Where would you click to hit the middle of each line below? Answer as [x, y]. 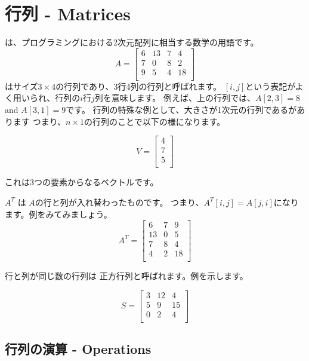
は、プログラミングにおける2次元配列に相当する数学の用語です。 [132, 42]
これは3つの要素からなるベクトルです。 [82, 182]
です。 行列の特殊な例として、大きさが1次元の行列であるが [181, 110]
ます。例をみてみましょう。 [58, 214]
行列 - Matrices [68, 13]
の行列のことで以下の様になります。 [155, 121]
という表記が [270, 86]
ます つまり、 [39, 121]
